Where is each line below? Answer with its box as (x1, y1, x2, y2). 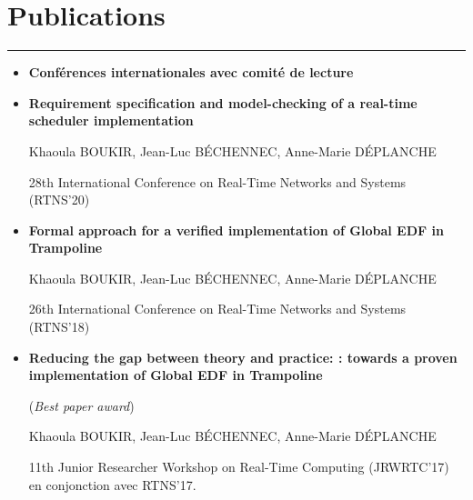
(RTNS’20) (28, 190, 90, 209)
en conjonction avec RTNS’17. (28, 475, 196, 494)
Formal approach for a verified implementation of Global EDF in (28, 220, 444, 239)
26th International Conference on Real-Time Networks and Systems (28, 299, 407, 318)
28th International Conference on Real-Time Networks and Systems (28, 172, 407, 191)
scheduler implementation (28, 111, 194, 130)
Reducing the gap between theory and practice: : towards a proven (28, 347, 458, 366)
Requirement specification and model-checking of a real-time (28, 93, 418, 112)
